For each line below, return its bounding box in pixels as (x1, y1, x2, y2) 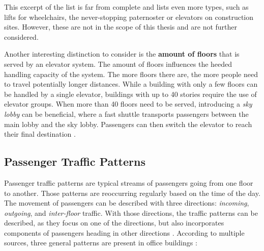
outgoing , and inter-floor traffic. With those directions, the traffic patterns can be (4, 207, 258, 218)
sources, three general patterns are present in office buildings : (4, 237, 197, 248)
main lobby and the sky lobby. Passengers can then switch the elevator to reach (4, 118, 252, 129)
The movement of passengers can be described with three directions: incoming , (4, 197, 249, 208)
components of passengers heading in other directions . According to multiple (4, 227, 245, 238)
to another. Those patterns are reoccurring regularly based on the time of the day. (4, 187, 260, 198)
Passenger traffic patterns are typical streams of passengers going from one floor (4, 177, 253, 188)
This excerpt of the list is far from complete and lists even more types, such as (4, 2, 249, 12)
